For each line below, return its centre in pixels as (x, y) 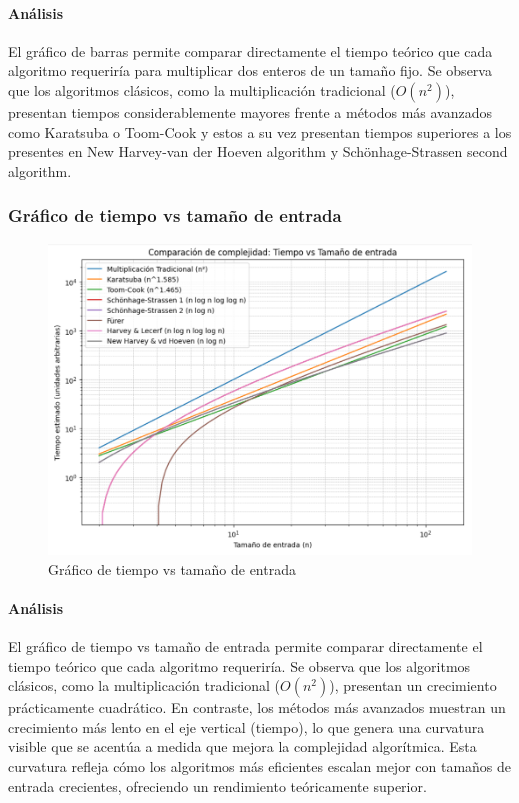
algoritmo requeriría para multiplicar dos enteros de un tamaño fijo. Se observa (250, 70)
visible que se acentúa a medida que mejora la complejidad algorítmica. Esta (242, 746)
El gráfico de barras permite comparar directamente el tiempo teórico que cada (250, 50)
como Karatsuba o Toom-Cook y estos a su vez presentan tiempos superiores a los (260, 131)
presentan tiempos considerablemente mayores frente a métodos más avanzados (250, 111)
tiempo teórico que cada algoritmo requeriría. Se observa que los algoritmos (239, 665)
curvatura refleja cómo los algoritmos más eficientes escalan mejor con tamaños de (260, 765)
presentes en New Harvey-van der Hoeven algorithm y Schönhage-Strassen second (258, 151)
